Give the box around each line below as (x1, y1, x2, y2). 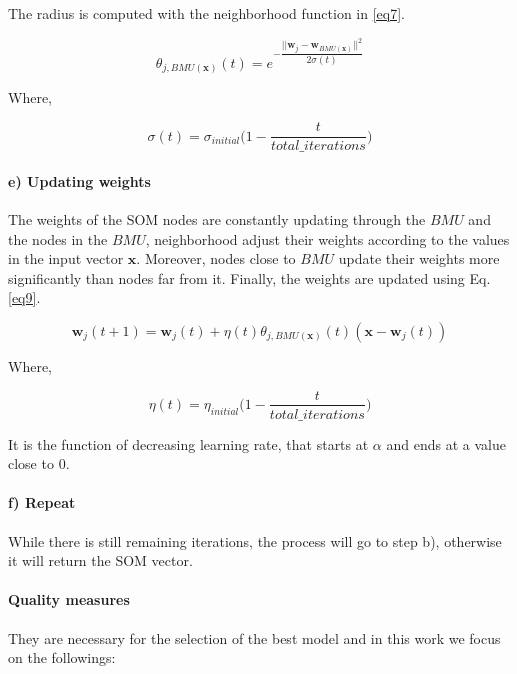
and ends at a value (386, 433, 506, 454)
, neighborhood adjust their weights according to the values (145, 228, 510, 249)
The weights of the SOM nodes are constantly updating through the (8, 208, 426, 229)
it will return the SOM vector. (8, 550, 193, 571)
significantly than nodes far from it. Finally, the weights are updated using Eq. (8, 267, 491, 288)
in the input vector (8, 248, 124, 269)
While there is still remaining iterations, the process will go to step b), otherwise (8, 530, 502, 551)
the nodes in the (8, 228, 108, 249)
